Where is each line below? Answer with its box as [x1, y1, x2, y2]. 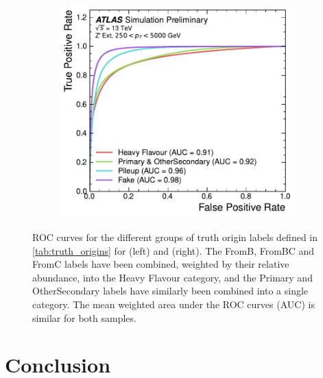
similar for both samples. [32, 310, 136, 325]
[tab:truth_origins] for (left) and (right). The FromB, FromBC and [32, 243, 315, 257]
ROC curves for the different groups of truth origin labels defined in [32, 230, 318, 244]
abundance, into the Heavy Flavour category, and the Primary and [32, 270, 313, 284]
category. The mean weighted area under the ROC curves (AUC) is [32, 297, 315, 311]
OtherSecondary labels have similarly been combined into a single [32, 283, 309, 298]
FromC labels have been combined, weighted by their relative [32, 257, 289, 271]
